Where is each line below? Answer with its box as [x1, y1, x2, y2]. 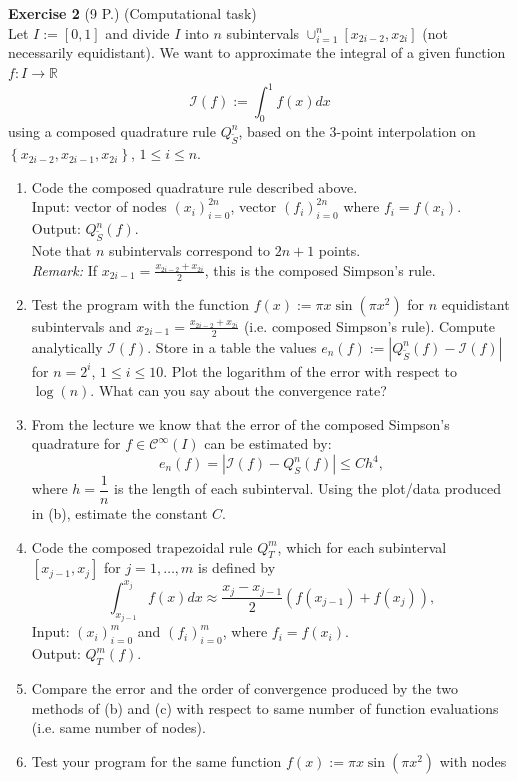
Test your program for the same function [31, 750, 282, 771]
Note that [31, 240, 92, 261]
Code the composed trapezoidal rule [31, 536, 253, 557]
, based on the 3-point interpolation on [238, 120, 476, 141]
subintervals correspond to [109, 240, 271, 261]
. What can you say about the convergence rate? [90, 380, 387, 401]
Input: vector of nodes [31, 196, 167, 217]
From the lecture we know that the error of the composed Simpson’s [31, 413, 450, 434]
